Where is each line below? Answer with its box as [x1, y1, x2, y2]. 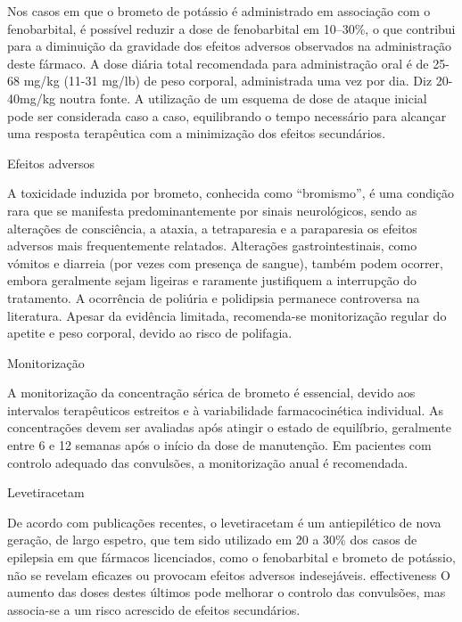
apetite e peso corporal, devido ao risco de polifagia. [7, 323, 293, 342]
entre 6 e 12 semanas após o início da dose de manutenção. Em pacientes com [7, 436, 432, 454]
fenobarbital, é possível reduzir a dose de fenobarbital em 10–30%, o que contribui [7, 19, 456, 37]
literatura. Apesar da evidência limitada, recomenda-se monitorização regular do [7, 306, 447, 324]
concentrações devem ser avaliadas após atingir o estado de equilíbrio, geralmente [7, 418, 451, 437]
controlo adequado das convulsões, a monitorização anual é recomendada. [7, 453, 408, 471]
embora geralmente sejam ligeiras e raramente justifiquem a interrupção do [7, 271, 417, 290]
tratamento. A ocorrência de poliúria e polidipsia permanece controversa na [7, 288, 420, 307]
